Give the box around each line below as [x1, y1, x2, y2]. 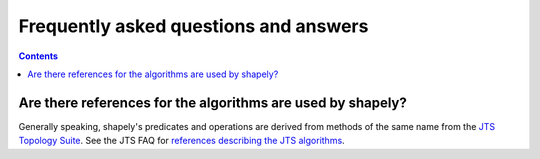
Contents [18, 50, 59, 62]
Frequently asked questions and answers [18, 15, 369, 37]
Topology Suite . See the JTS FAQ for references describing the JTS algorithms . [18, 135, 345, 147]
